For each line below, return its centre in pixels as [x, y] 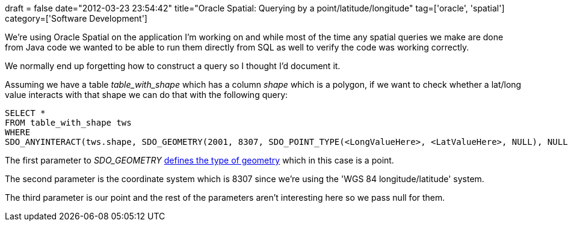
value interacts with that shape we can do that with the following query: [147, 95]
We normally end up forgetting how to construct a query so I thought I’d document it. [173, 66]
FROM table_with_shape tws [68, 123]
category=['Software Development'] [76, 18]
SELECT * [25, 113]
